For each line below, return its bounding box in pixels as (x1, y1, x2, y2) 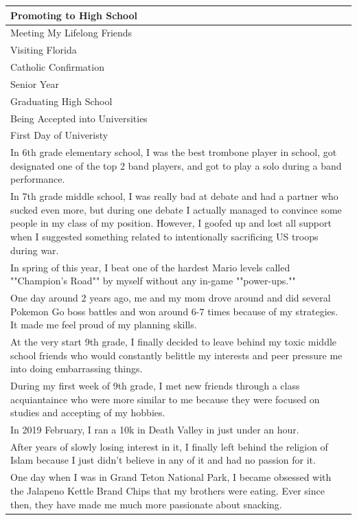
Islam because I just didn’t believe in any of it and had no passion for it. (10, 453, 316, 467)
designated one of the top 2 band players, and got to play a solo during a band (10, 158, 342, 172)
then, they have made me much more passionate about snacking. (10, 497, 282, 511)
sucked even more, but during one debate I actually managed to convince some (10, 202, 342, 216)
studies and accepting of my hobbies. (10, 405, 165, 420)
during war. (10, 242, 59, 257)
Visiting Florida (10, 43, 77, 57)
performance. (10, 172, 65, 186)
